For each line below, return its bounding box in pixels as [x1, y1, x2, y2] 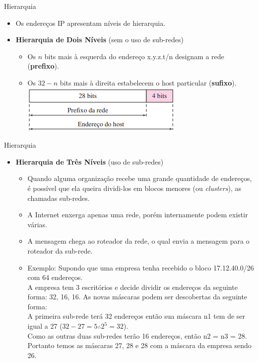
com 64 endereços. [27, 272, 83, 282]
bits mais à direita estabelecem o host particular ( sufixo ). [60, 77, 237, 88]
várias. [27, 219, 47, 229]
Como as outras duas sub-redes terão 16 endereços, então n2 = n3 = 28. [27, 330, 247, 341]
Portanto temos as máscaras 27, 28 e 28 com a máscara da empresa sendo [27, 340, 252, 351]
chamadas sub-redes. [27, 192, 90, 203]
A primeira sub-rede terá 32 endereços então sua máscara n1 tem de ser [27, 311, 246, 321]
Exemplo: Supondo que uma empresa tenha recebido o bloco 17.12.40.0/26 [27, 262, 254, 272]
